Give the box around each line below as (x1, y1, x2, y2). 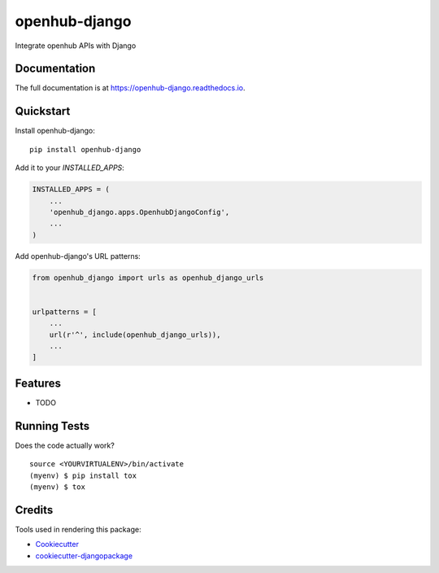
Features (15, 376, 61, 390)
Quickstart (15, 104, 71, 118)
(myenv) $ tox (29, 482, 85, 492)
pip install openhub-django (29, 145, 141, 154)
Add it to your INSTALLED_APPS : (15, 163, 125, 173)
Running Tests (15, 419, 89, 433)
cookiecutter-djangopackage (35, 550, 133, 561)
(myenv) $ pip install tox (29, 470, 137, 480)
